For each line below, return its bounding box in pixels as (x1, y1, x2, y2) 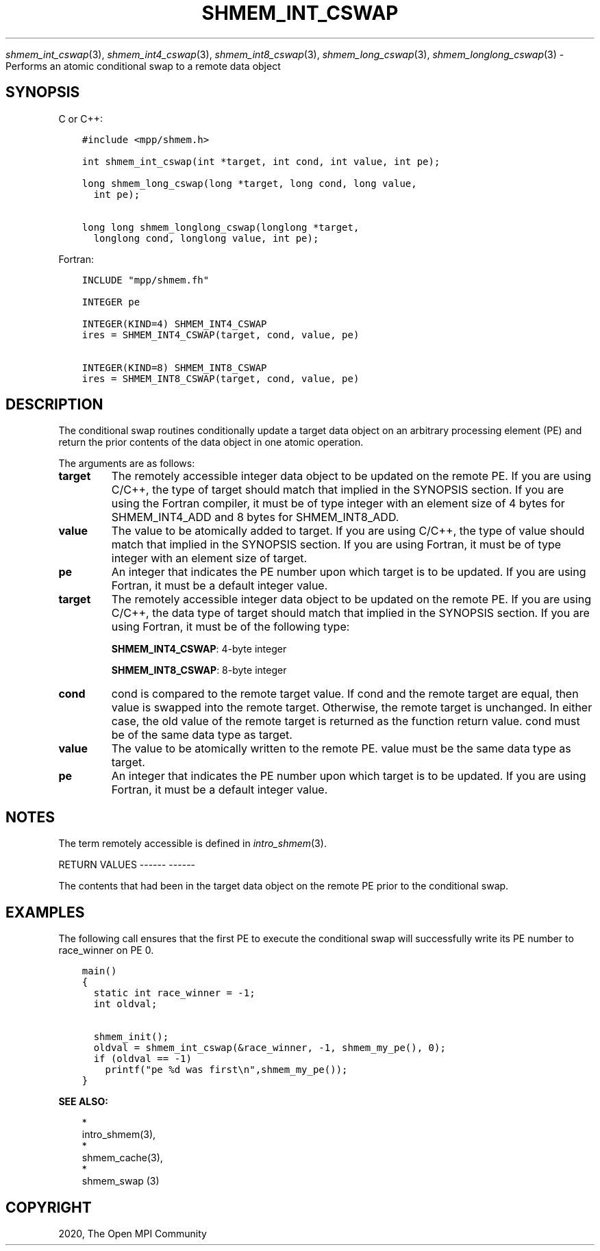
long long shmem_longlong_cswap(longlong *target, (82, 221, 360, 233)
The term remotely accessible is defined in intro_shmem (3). (58, 837, 327, 850)
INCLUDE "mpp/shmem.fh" (82, 274, 210, 286)
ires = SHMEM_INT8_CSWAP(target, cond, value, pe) (82, 372, 360, 384)
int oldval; (93, 998, 158, 1010)
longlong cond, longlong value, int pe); (93, 232, 319, 244)
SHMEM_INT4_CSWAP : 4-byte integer (111, 643, 287, 655)
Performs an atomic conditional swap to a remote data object (5, 60, 281, 72)
